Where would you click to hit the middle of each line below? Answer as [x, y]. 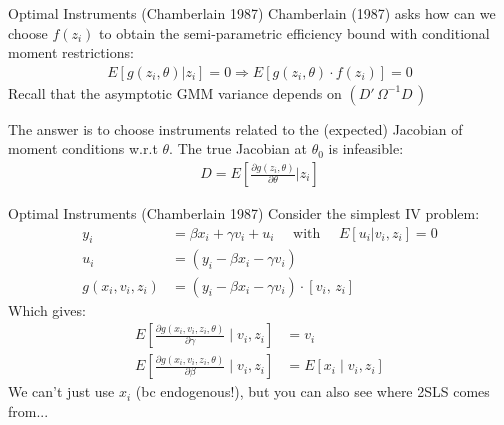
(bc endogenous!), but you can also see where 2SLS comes [312, 391]
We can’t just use [61, 391]
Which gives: [47, 309]
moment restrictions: [71, 52]
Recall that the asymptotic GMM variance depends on [175, 92]
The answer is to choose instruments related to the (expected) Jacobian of [235, 128]
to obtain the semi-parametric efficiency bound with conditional [294, 32]
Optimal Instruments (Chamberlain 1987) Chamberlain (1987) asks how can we [252, 13]
